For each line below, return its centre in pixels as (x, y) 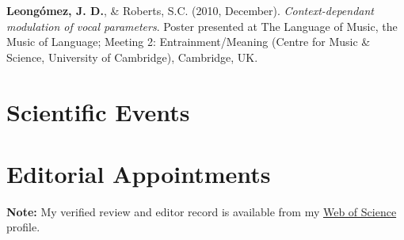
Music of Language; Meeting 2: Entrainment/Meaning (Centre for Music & (189, 42)
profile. (23, 227)
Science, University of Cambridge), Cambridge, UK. (132, 57)
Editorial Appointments (139, 173)
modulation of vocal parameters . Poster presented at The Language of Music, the (202, 26)
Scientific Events (98, 111)
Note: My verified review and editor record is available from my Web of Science (202, 211)
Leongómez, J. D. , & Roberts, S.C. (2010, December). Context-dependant (191, 10)
